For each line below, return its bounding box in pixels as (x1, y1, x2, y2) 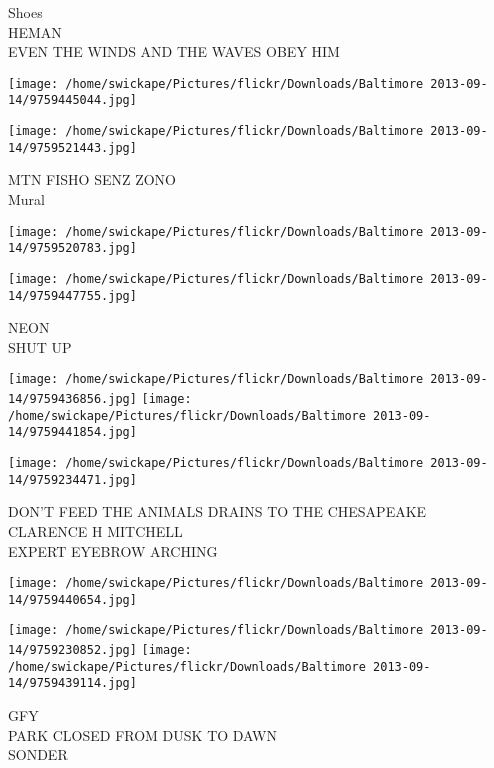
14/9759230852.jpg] (8, 643, 137, 658)
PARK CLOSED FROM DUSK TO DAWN (8, 724, 277, 745)
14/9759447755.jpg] (8, 288, 137, 303)
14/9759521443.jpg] (8, 140, 137, 155)
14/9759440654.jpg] (8, 592, 137, 607)
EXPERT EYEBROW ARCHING (8, 540, 218, 561)
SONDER (8, 744, 68, 765)
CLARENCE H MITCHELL (8, 520, 183, 541)
